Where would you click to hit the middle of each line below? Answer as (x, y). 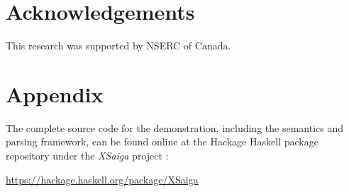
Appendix (55, 94)
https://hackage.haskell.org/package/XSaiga (102, 179)
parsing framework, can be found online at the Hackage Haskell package (162, 142)
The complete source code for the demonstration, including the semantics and (175, 127)
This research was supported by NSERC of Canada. (118, 46)
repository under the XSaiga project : (87, 156)
